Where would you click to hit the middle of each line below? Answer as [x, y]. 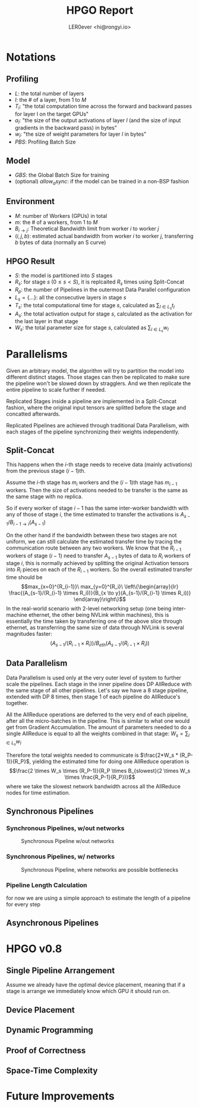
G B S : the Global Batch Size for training [62, 175]
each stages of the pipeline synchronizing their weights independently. [93, 432]
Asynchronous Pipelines [53, 923]
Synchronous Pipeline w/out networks [68, 841]
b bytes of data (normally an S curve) [60, 242]
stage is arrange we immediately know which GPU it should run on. [88, 991]
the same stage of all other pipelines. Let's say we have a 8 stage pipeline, [97, 690]
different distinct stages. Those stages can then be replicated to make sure [98, 377]
